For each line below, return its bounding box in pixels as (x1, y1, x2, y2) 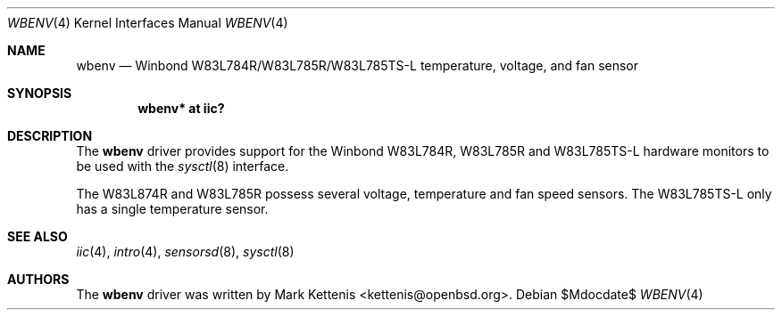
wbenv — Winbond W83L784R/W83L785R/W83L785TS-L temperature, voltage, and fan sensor (76, 58, 639, 73)
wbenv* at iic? (137, 101, 225, 116)
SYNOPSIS (7, 85, 72, 101)
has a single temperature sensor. (76, 201, 269, 216)
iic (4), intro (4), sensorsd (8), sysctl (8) (76, 244, 295, 259)
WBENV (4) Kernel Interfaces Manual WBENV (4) (7, 15, 288, 30)
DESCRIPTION (7, 128, 93, 143)
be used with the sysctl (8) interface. (76, 158, 289, 174)
